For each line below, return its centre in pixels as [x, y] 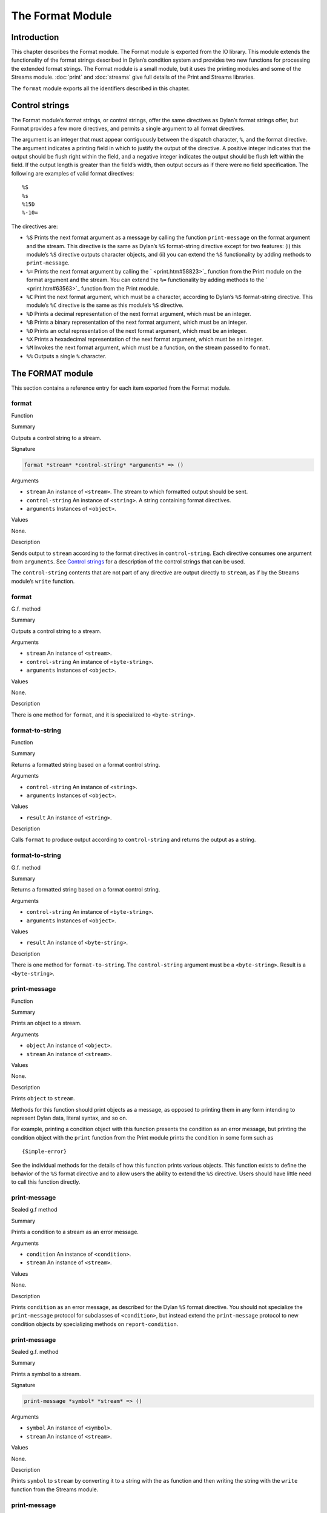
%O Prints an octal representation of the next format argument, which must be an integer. [137, 330]
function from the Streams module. [55, 1489]
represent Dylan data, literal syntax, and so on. [69, 1118]
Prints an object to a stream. [46, 1023]
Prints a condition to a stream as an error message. [75, 1232]
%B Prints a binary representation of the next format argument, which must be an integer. [137, 322]
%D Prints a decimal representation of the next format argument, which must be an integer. [139, 313]
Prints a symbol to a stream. [46, 1374]
